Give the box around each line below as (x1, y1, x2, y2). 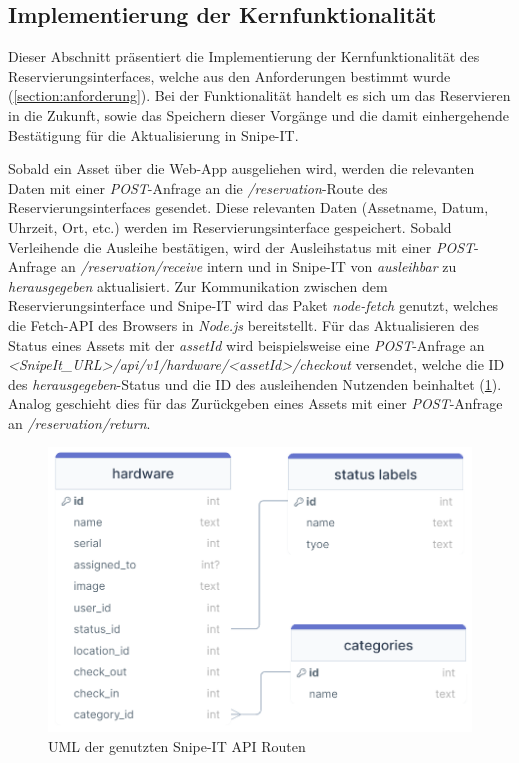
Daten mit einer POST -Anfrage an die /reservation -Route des (8, 177, 388, 198)
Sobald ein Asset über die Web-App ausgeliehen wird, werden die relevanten (8, 158, 475, 179)
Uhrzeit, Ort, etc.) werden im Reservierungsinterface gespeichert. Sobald (8, 216, 452, 237)
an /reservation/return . (8, 412, 151, 433)
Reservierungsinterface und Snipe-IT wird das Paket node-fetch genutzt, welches (8, 295, 499, 316)
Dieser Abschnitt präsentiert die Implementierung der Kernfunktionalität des (8, 46, 480, 67)
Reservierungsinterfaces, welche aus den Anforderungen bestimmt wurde (8, 65, 451, 86)
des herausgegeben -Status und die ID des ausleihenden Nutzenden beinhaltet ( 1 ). (8, 373, 502, 394)
